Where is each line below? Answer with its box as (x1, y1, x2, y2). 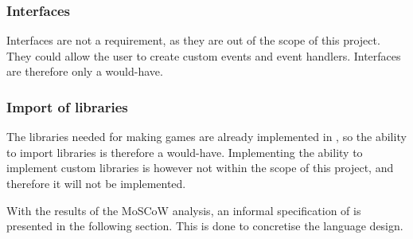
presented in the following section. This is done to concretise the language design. (6, 217, 403, 234)
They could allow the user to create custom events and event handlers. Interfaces (6, 47, 401, 64)
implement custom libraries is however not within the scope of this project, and (6, 159, 394, 176)
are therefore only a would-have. (6, 63, 163, 80)
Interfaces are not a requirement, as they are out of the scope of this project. (6, 32, 380, 49)
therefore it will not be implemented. (6, 175, 186, 191)
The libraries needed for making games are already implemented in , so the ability (6, 128, 407, 145)
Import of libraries (6, 96, 128, 116)
